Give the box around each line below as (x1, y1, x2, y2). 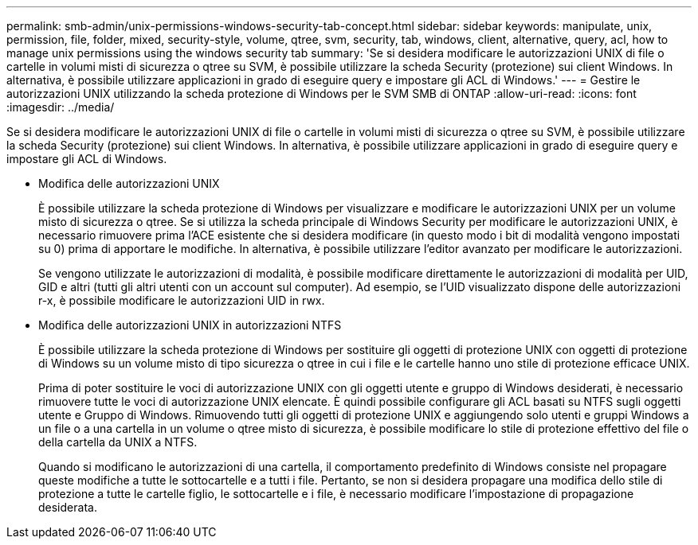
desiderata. (38, 500, 97, 514)
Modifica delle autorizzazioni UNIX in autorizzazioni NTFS (38, 318, 342, 332)
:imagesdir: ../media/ (6, 100, 115, 114)
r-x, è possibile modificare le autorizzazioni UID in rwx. (38, 294, 325, 307)
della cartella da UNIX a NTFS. (38, 435, 198, 449)
